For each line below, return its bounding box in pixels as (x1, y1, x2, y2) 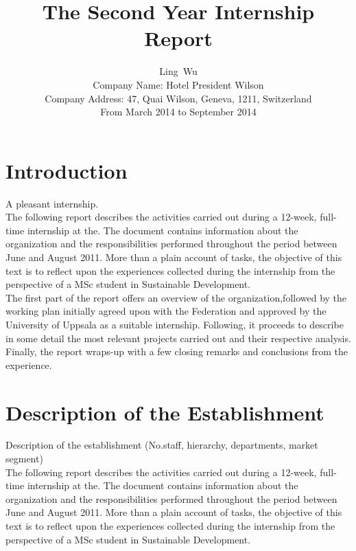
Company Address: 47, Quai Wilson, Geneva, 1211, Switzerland (45, 91, 312, 105)
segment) (5, 451, 43, 466)
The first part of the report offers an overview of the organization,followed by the (5, 290, 347, 304)
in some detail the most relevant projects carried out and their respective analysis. (5, 330, 351, 345)
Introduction (5, 156, 128, 184)
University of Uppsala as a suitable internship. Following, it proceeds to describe (5, 317, 344, 331)
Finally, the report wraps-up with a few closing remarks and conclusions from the (5, 344, 348, 359)
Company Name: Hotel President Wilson (93, 77, 264, 91)
